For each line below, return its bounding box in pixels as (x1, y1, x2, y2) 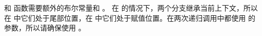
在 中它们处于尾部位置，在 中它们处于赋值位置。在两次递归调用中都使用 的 (4, 12, 255, 23)
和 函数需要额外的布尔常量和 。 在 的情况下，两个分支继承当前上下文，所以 (4, 3, 258, 13)
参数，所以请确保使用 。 (4, 22, 86, 33)
